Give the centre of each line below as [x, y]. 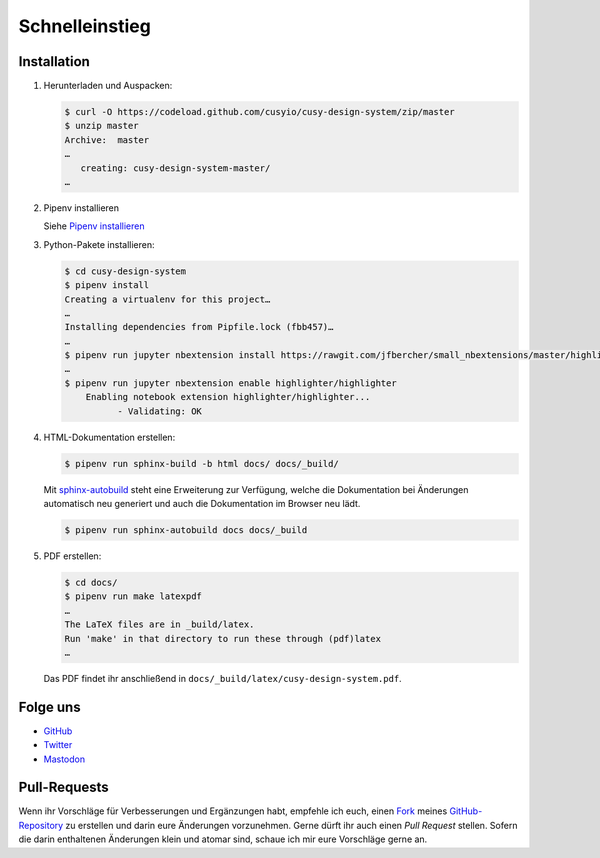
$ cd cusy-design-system [125, 271]
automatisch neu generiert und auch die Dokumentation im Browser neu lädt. [202, 503]
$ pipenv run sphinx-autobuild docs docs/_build [186, 529]
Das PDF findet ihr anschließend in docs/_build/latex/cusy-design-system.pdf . [222, 678]
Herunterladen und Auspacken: [108, 86]
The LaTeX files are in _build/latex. [159, 624]
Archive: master [107, 139]
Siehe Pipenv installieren [94, 226]
